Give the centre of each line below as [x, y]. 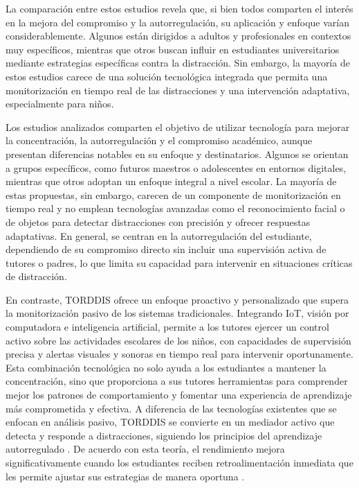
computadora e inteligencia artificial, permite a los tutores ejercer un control [167, 327]
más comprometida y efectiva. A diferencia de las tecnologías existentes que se [171, 408]
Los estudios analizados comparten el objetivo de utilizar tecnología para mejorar [178, 127]
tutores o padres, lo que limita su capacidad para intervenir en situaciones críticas [179, 262]
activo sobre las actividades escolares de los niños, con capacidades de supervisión [178, 340]
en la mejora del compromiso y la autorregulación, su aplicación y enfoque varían [177, 22]
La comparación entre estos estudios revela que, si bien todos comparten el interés [179, 8]
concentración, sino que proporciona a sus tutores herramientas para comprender [177, 381]
